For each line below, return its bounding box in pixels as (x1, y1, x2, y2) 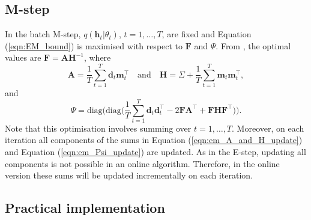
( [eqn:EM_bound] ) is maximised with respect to (5, 39, 183, 52)
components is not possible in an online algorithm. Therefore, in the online (5, 157, 280, 170)
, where (83, 51, 111, 64)
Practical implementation (5, 198, 165, 217)
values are (5, 51, 41, 64)
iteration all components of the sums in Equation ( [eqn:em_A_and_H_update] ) (5, 133, 303, 146)
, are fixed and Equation (162, 28, 252, 40)
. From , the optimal (216, 39, 291, 52)
